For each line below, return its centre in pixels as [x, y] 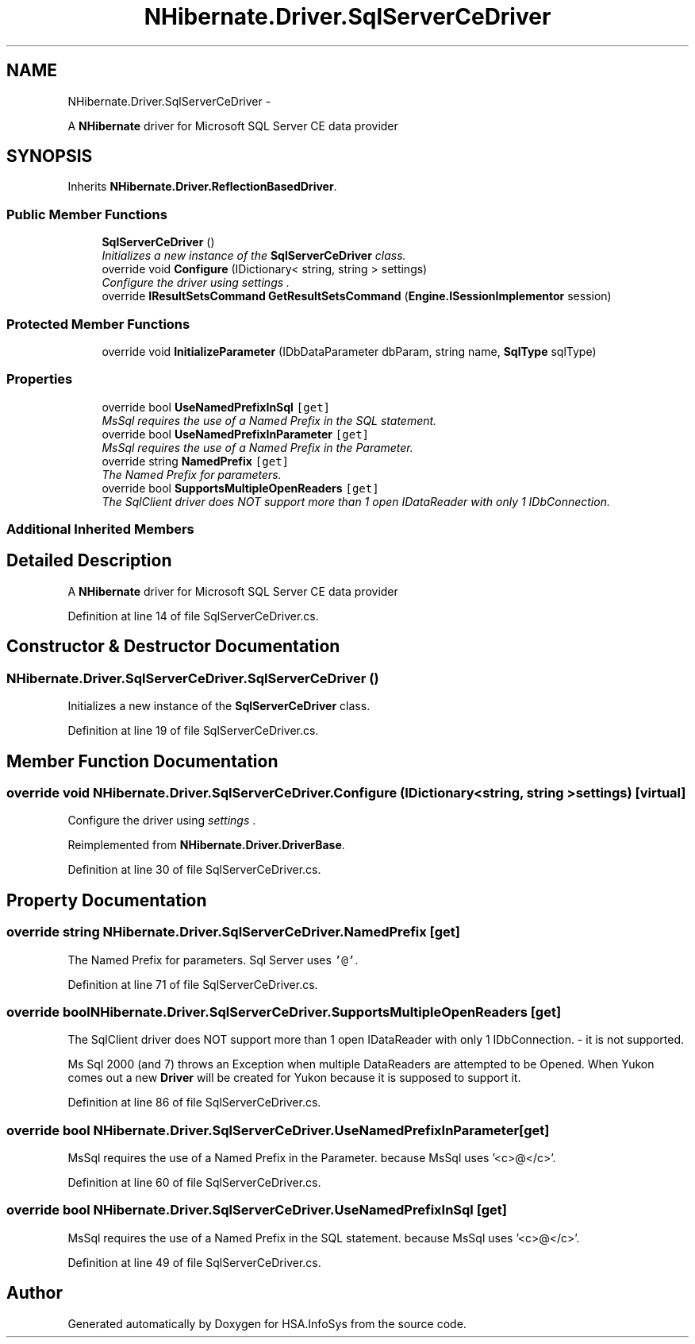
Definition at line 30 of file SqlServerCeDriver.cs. [194, 870]
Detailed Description [89, 561]
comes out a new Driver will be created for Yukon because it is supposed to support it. [294, 1078]
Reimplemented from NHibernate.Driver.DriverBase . [206, 845]
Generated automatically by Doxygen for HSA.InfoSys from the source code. [267, 1323]
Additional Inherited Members [100, 529]
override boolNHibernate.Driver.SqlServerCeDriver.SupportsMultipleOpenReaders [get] [284, 1012]
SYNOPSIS [50, 156]
